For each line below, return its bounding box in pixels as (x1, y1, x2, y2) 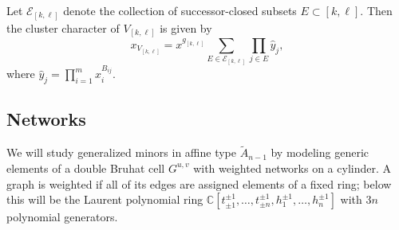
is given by (160, 19, 212, 36)
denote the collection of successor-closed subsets (63, 2, 297, 18)
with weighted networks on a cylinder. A (193, 159, 391, 176)
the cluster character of (6, 19, 120, 36)
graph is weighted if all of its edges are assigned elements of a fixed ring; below (6, 175, 392, 192)
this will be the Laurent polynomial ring (6, 191, 203, 208)
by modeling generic (271, 144, 369, 161)
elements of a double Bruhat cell (6, 159, 165, 176)
